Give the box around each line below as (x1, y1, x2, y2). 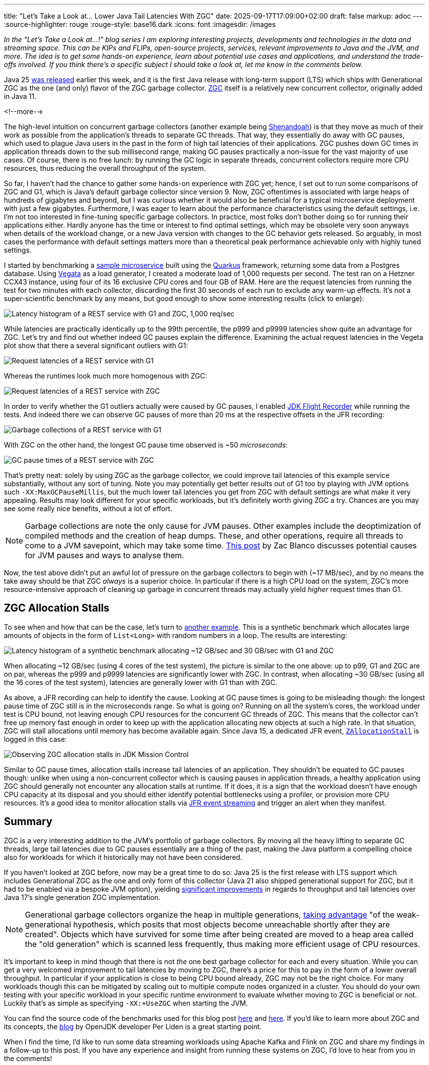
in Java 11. (4, 92, 37, 100)
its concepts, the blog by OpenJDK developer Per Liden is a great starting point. (4, 1022, 262, 1031)
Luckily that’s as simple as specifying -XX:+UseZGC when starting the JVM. (4, 998, 248, 1007)
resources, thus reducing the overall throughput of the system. (4, 164, 206, 172)
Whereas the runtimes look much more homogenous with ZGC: (4, 372, 207, 380)
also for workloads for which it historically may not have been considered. (4, 852, 242, 861)
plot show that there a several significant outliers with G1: (4, 341, 188, 350)
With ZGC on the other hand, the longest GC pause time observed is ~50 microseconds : (4, 441, 288, 449)
